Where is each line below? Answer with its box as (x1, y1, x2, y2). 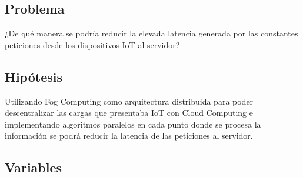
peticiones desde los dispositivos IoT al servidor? (5, 38, 180, 51)
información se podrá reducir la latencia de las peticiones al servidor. (5, 129, 253, 142)
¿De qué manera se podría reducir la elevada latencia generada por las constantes (5, 27, 298, 39)
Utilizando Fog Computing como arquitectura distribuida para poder (5, 95, 254, 107)
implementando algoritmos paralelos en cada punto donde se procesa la (5, 118, 261, 130)
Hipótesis (5, 67, 62, 85)
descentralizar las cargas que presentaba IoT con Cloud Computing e (5, 106, 253, 119)
